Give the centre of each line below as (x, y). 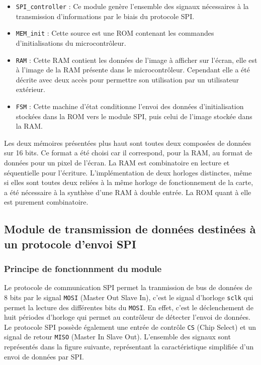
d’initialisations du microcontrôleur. (71, 42)
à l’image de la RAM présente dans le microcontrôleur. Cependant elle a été (133, 70)
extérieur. (30, 89)
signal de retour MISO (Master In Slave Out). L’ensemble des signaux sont (117, 337)
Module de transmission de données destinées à (130, 229)
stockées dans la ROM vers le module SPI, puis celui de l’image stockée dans (134, 116)
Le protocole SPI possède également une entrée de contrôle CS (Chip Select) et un (130, 327)
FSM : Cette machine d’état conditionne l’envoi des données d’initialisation (130, 106)
